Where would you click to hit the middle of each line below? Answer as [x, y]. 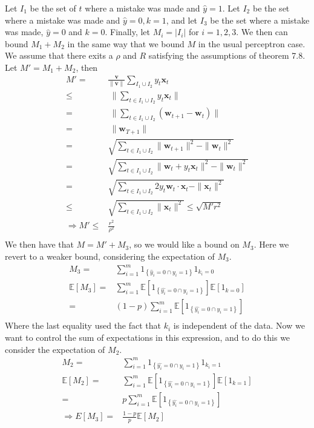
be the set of [53, 8]
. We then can [262, 32]
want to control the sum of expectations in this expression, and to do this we [148, 337]
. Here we [271, 244]
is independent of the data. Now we [239, 325]
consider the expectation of [55, 349]
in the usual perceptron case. [252, 43]
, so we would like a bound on [184, 244]
